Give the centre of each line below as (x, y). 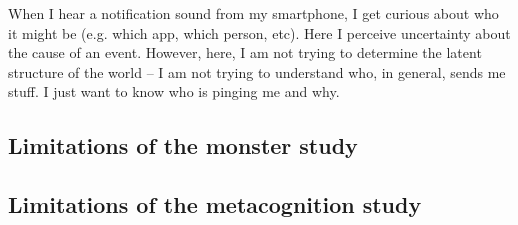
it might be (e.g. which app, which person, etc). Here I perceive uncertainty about (259, 32)
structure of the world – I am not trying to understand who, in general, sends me (257, 71)
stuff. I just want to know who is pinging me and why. (174, 91)
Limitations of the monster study (183, 145)
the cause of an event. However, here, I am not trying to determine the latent (245, 52)
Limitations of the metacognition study (215, 204)
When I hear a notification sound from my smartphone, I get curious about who (253, 13)
